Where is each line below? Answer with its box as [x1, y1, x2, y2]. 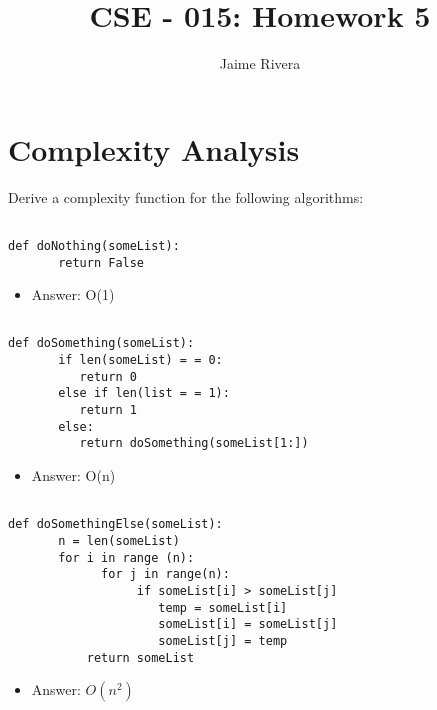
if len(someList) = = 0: [58, 353, 223, 368]
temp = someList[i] [158, 600, 288, 615]
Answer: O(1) [31, 284, 115, 305]
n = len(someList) [58, 533, 180, 548]
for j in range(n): [101, 567, 230, 582]
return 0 [79, 369, 137, 384]
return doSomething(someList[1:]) [79, 436, 309, 451]
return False [58, 255, 145, 270]
